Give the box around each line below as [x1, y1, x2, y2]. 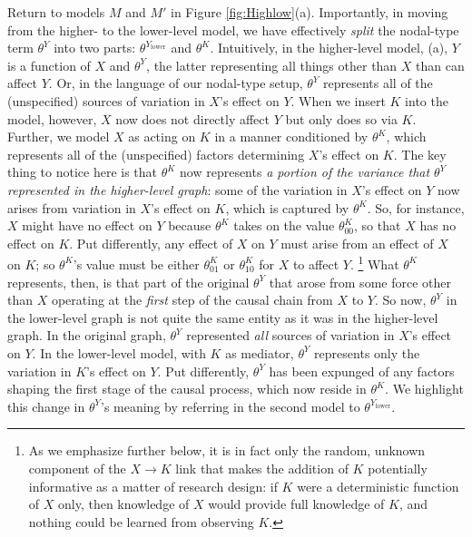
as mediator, [225, 343, 294, 362]
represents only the [314, 343, 420, 362]
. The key [393, 144, 447, 163]
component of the [28, 458, 126, 477]
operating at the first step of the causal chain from [51, 290, 333, 309]
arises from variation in [7, 198, 136, 217]
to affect [292, 254, 339, 273]
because [168, 216, 211, 235]
